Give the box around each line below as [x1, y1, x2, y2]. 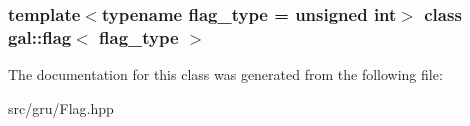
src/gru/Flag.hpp [8, 97, 114, 118]
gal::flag [8, 24, 72, 49]
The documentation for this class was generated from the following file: [8, 64, 443, 85]
